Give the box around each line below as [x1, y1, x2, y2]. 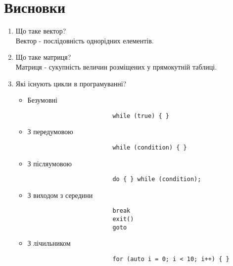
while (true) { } [112, 112, 169, 119]
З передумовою [27, 126, 73, 137]
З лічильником [27, 238, 71, 248]
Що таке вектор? [15, 26, 66, 36]
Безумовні [27, 95, 57, 105]
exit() [112, 216, 134, 223]
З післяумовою [27, 158, 72, 168]
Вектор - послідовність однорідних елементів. [15, 35, 154, 45]
